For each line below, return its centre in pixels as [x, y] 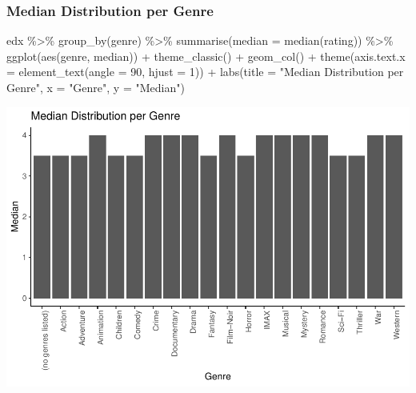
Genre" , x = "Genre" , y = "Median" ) [96, 87]
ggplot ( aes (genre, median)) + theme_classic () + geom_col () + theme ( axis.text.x [206, 56]
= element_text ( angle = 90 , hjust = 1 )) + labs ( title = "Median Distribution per [205, 72]
